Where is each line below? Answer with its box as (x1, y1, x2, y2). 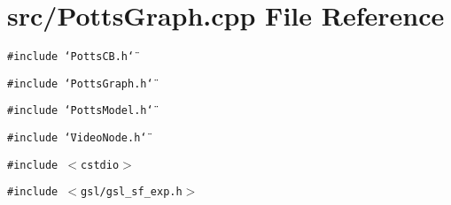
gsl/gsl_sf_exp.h (81, 186, 183, 199)
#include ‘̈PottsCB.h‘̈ (7, 50, 135, 64)
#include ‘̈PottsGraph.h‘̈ (7, 77, 153, 90)
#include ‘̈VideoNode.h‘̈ (7, 132, 147, 145)
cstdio (81, 158, 120, 171)
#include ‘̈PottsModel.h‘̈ (7, 104, 153, 118)
